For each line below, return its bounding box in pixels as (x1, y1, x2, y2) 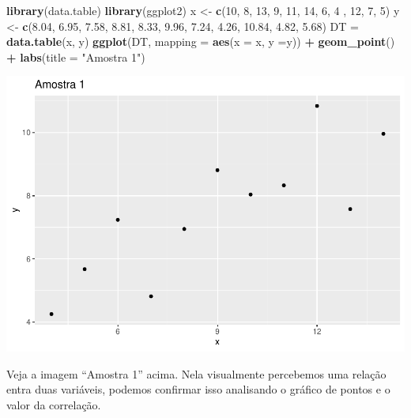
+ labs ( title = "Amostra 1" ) (6, 48, 145, 65)
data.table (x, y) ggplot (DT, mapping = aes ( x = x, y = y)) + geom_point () (6, 33, 395, 50)
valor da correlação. (6, 397, 101, 413)
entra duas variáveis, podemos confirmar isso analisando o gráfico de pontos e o (6, 381, 390, 397)
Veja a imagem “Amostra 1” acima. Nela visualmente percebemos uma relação (6, 365, 386, 382)
